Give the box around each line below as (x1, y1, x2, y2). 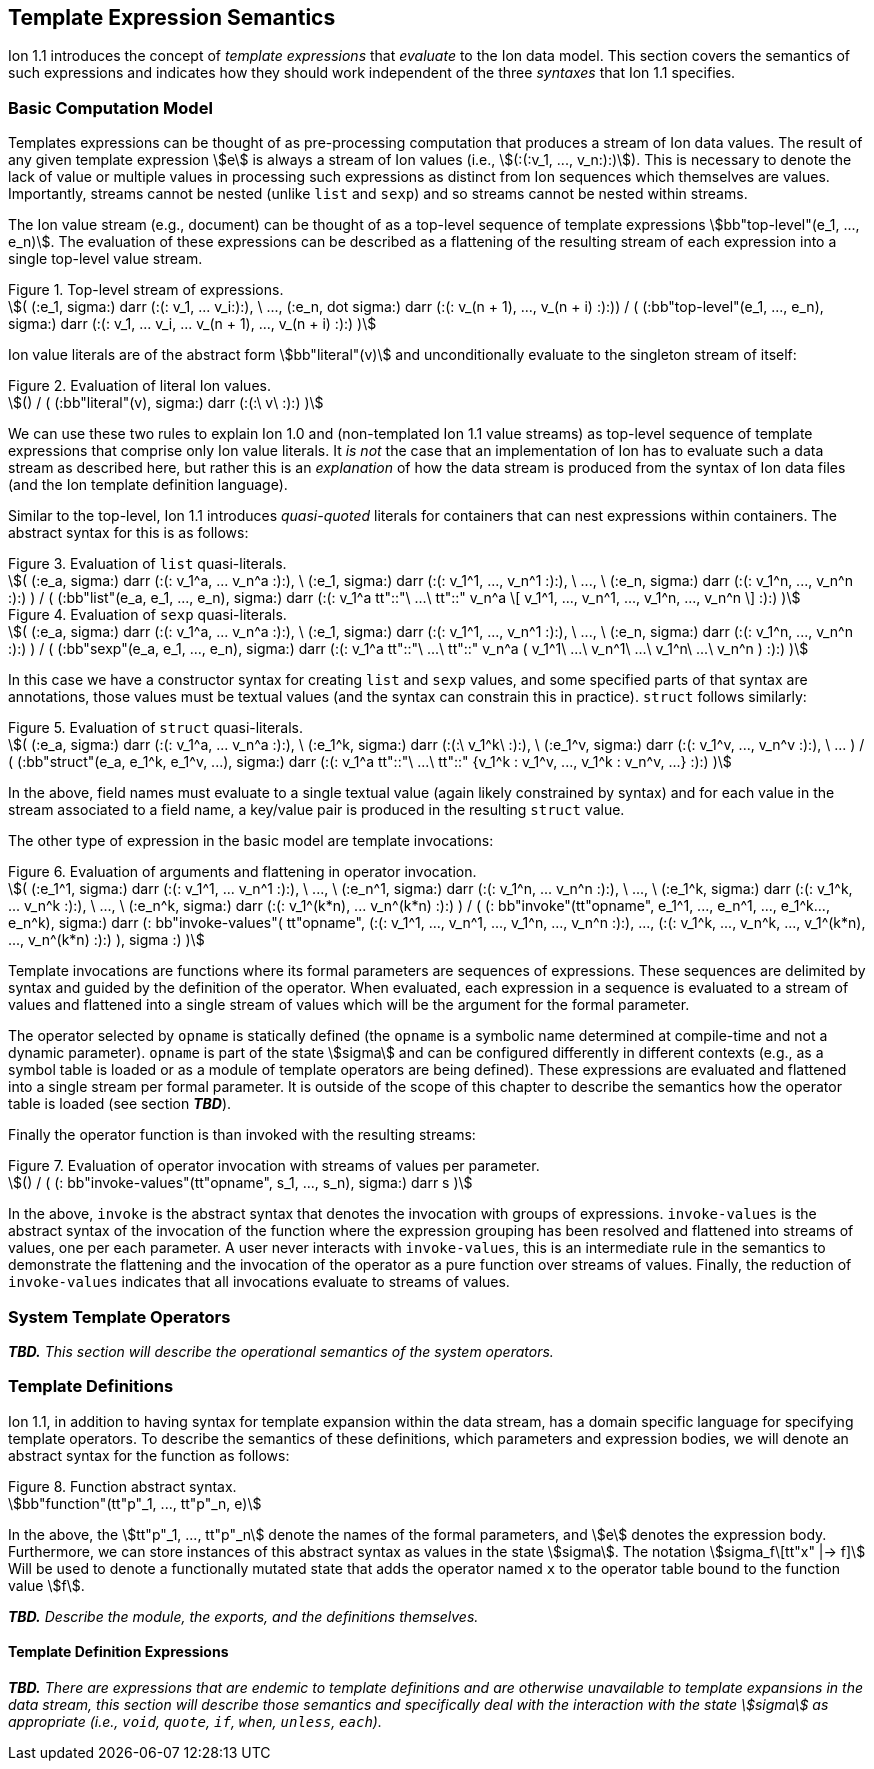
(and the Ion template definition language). (8, 476, 288, 494)
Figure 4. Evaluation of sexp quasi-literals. (8, 606, 287, 624)
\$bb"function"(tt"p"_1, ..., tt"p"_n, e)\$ (8, 1494, 262, 1512)
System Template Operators (8, 1306, 231, 1327)
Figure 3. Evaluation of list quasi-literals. (8, 555, 287, 573)
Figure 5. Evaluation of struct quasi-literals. (8, 719, 304, 737)
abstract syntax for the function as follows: (8, 1446, 290, 1464)
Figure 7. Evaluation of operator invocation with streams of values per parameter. (8, 1157, 540, 1175)
